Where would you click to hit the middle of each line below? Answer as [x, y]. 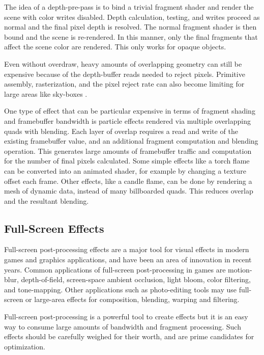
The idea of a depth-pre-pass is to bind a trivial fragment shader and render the [129, 7]
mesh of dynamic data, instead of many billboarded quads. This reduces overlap [129, 191]
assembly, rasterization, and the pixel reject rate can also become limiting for [124, 84]
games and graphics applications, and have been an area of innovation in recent [128, 260]
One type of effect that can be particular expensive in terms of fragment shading [130, 111]
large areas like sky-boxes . [46, 93]
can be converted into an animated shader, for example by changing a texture [125, 170]
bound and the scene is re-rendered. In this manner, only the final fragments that [131, 36]
